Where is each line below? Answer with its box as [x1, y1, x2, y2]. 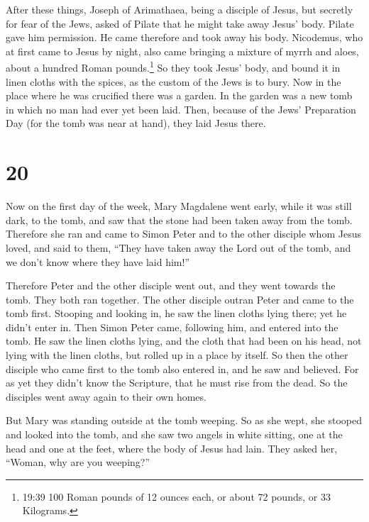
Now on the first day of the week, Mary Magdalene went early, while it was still [6, 199, 352, 213]
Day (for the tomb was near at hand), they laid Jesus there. [6, 116, 266, 130]
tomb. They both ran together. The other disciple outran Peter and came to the [6, 291, 354, 306]
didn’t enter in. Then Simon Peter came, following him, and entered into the [6, 319, 338, 334]
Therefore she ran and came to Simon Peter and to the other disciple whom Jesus [6, 226, 361, 241]
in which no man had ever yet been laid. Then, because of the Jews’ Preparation [6, 101, 356, 116]
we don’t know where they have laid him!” [6, 254, 190, 269]
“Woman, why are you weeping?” [6, 455, 150, 470]
